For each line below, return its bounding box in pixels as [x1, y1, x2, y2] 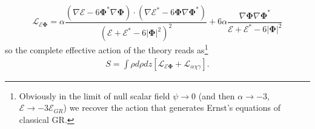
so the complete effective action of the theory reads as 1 [5, 42, 208, 56]
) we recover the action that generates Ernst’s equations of [63, 101, 280, 114]
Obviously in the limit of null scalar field [19, 89, 170, 102]
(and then [198, 89, 235, 102]
